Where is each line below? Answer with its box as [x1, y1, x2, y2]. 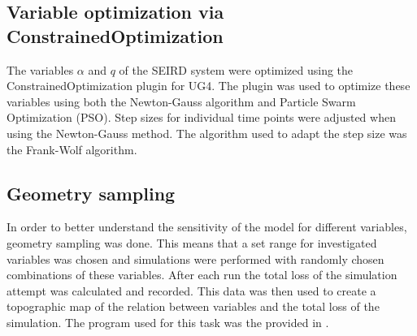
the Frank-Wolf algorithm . [7, 140, 137, 157]
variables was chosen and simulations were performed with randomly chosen [7, 250, 384, 267]
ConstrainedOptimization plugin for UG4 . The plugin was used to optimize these [7, 77, 410, 94]
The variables [7, 61, 74, 78]
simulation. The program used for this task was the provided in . [7, 313, 329, 330]
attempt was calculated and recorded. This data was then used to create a [7, 282, 376, 299]
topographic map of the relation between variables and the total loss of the [7, 298, 380, 315]
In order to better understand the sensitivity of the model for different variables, [7, 218, 407, 235]
